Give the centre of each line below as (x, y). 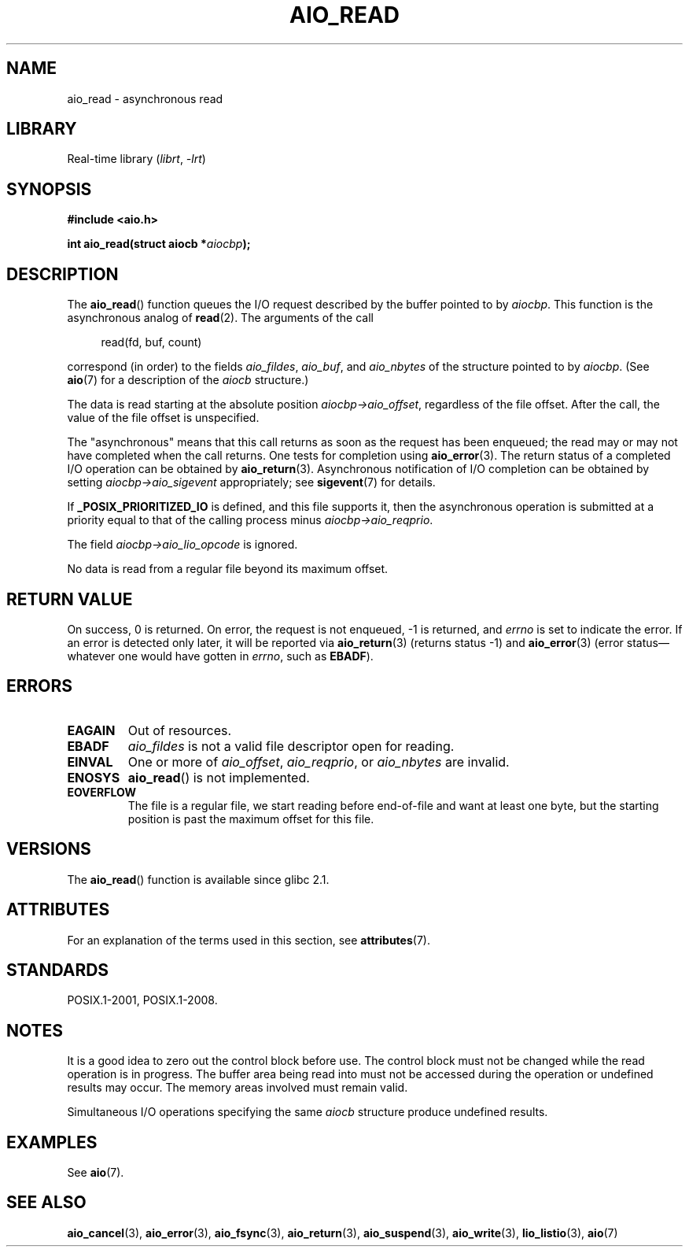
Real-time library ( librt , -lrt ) (136, 159)
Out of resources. (180, 730)
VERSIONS (49, 849)
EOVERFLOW (101, 792)
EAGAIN (91, 730)
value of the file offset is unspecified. (163, 418)
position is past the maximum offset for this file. (251, 819)
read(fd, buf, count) (151, 342)
